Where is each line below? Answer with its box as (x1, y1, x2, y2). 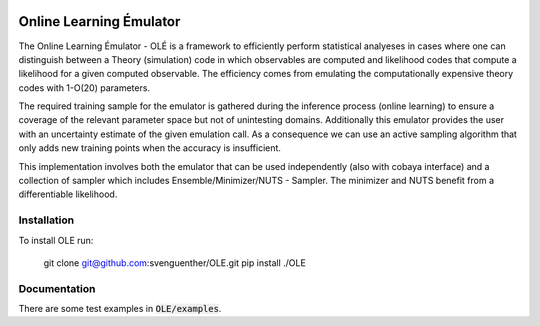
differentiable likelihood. (18, 188, 118, 200)
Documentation (18, 281, 96, 295)
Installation (18, 213, 75, 227)
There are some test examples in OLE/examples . (18, 303, 222, 315)
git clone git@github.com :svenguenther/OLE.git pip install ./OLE (43, 256, 307, 269)
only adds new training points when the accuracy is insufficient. (18, 142, 282, 154)
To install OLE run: (18, 234, 94, 246)
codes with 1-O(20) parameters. (18, 81, 150, 94)
